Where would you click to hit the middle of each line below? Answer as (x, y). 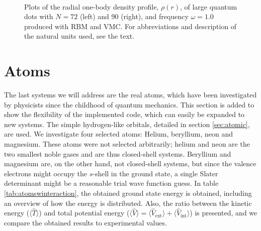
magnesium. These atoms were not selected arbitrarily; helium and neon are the (127, 144)
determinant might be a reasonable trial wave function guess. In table (111, 183)
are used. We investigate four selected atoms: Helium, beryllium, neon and (119, 134)
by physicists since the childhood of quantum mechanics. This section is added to (129, 104)
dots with (39, 16)
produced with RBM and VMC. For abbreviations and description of (130, 26)
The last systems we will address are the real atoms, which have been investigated (130, 95)
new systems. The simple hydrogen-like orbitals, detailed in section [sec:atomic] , (127, 124)
